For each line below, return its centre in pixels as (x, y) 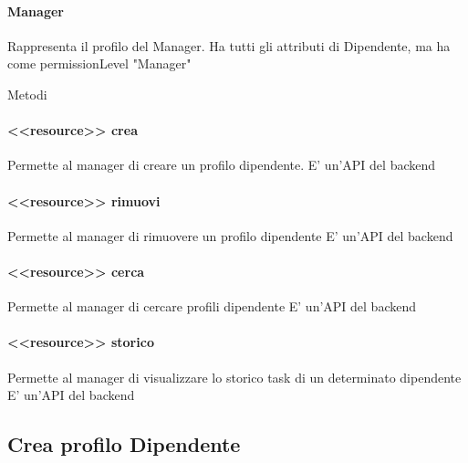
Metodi (27, 94)
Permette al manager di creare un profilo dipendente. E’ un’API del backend (222, 165)
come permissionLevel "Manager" (99, 63)
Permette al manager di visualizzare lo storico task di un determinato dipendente (234, 377)
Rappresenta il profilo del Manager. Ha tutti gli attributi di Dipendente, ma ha (229, 45)
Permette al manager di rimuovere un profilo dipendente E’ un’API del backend (230, 235)
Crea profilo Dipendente (124, 444)
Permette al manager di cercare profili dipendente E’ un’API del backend (212, 306)
